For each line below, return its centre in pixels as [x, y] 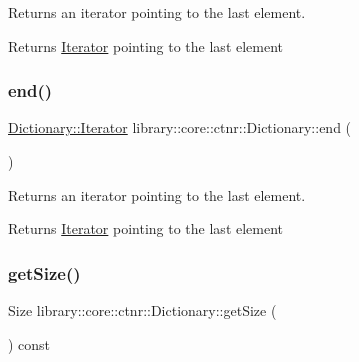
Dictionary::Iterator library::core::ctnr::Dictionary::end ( [180, 127]
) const [29, 343]
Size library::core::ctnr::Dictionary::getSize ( [142, 310]
